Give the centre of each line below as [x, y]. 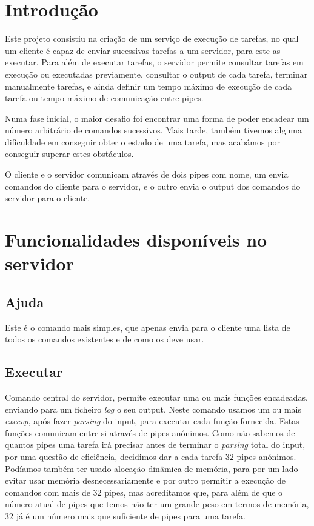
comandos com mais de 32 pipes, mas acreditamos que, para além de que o [144, 492]
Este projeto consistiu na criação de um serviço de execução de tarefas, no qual [152, 38]
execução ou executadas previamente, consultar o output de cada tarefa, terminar [156, 74]
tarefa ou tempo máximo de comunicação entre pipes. [104, 98]
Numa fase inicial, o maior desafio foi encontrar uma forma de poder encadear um [157, 118]
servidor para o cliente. [48, 198]
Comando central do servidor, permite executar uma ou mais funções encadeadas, [156, 397]
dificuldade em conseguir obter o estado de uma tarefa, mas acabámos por [142, 141]
